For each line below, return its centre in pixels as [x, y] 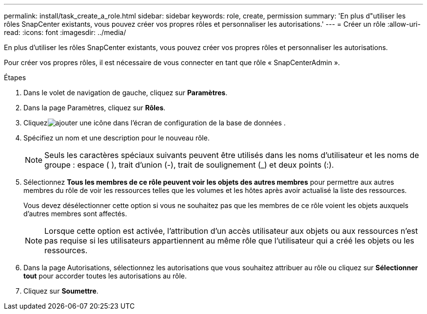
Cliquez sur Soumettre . [61, 291]
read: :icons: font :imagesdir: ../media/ [65, 32]
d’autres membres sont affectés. [75, 214]
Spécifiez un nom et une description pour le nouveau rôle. [116, 138]
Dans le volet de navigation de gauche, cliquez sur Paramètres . [126, 93]
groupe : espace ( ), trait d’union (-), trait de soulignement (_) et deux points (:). [189, 165]
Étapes [15, 78]
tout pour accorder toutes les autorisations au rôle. [105, 276]
